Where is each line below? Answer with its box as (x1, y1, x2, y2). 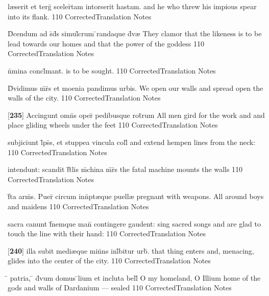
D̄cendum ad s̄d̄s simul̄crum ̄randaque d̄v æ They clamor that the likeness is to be (8, 28, 262, 39)
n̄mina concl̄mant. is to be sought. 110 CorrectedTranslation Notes (8, 65, 216, 76)
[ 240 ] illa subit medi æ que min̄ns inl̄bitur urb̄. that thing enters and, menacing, (8, 245, 254, 256)
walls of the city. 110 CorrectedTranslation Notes (8, 92, 161, 103)
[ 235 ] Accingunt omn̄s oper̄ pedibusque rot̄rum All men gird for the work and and (8, 109, 265, 120)
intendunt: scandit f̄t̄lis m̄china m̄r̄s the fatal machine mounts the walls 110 (8, 164, 243, 175)
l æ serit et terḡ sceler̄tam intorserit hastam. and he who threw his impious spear (8, 1, 257, 11)
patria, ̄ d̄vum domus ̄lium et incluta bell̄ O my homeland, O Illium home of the (10, 272, 261, 283)
